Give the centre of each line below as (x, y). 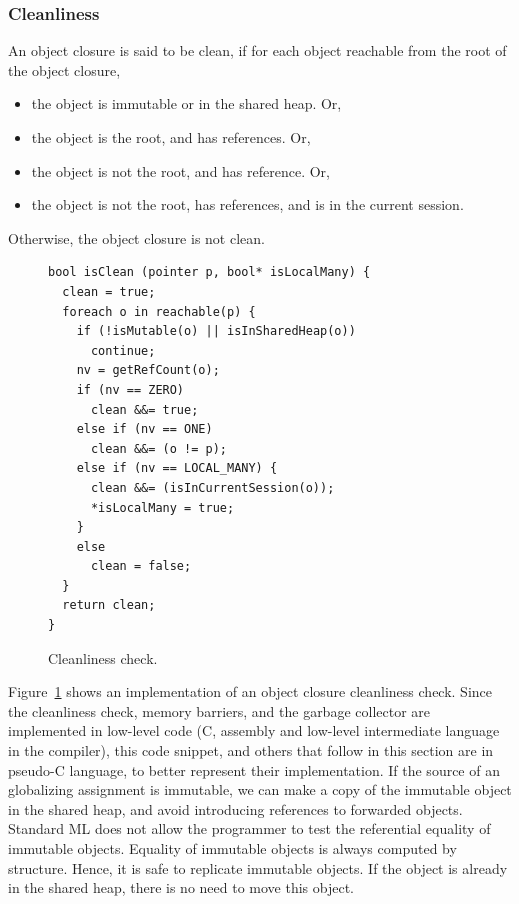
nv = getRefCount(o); (148, 370)
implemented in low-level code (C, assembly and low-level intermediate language (254, 730)
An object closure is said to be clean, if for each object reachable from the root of (257, 50)
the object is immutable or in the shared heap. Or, (186, 103)
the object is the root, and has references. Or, (171, 137)
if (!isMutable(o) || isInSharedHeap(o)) (216, 331)
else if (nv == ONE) (144, 429)
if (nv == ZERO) (130, 389)
